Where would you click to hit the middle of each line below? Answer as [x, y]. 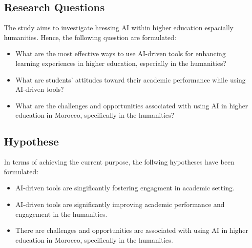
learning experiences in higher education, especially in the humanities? [121, 63]
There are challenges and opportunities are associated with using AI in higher [132, 230]
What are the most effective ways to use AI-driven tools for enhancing [120, 53]
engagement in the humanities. [61, 214]
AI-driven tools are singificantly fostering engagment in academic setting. [125, 188]
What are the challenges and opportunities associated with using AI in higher [132, 105]
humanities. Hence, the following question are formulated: [90, 37]
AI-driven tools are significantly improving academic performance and [120, 204]
